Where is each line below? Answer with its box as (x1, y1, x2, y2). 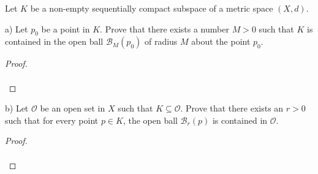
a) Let (5, 22, 28, 35)
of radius (144, 35, 178, 48)
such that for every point (5, 113, 99, 126)
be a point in (41, 22, 90, 35)
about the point (191, 35, 251, 48)
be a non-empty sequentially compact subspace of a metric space (30, 2, 273, 14)
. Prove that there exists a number (100, 22, 229, 35)
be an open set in (40, 102, 105, 115)
